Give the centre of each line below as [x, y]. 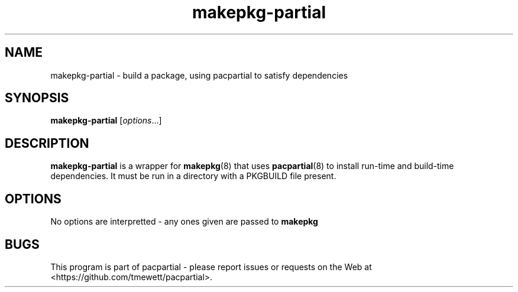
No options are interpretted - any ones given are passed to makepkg [184, 222]
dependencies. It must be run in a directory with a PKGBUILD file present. [193, 176]
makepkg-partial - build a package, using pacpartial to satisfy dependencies [199, 75]
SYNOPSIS [37, 98]
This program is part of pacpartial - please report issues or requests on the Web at [211, 267]
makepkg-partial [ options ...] [106, 121]
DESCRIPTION [47, 143]
